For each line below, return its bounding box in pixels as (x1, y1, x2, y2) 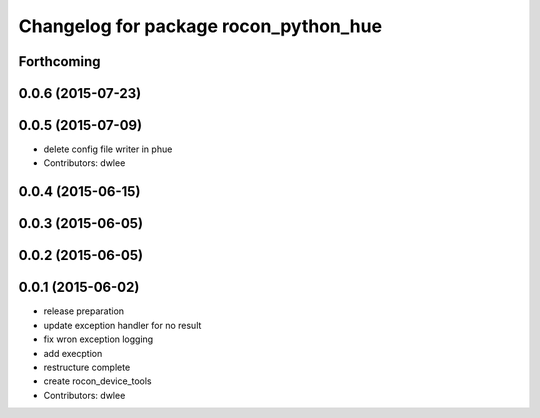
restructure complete (43, 361, 131, 373)
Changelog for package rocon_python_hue (18, 15, 383, 37)
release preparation (43, 305, 125, 317)
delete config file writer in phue (43, 143, 173, 155)
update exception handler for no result (43, 319, 202, 331)
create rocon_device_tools (43, 375, 152, 387)
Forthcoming (18, 53, 101, 70)
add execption (43, 347, 103, 359)
